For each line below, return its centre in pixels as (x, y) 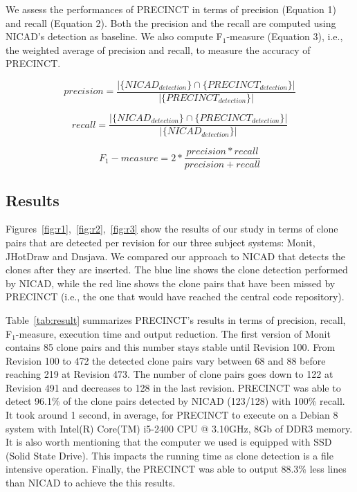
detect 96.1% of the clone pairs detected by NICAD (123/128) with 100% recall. (175, 401)
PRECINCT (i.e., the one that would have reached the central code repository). (175, 297)
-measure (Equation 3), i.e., (285, 36)
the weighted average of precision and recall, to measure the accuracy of (158, 49)
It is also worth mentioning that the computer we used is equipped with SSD (169, 442)
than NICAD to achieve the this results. (91, 483)
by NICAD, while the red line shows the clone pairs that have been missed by (171, 283)
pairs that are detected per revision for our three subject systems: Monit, (161, 242)
